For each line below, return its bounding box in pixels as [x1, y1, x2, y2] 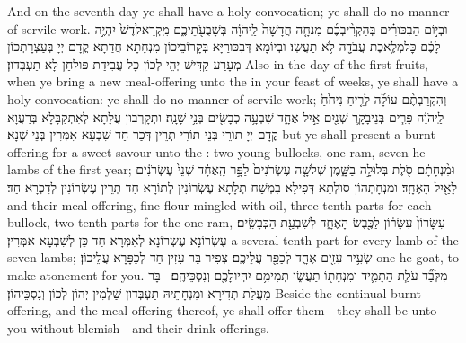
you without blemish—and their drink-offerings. [7, 318, 269, 337]
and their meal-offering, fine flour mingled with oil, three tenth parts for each [7, 195, 432, 214]
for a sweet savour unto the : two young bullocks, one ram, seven [52, 142, 409, 161]
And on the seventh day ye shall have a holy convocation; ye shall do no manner [7, 2, 450, 20]
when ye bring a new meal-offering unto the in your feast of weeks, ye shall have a [7, 72, 459, 91]
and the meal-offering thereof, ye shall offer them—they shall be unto [56, 301, 437, 320]
